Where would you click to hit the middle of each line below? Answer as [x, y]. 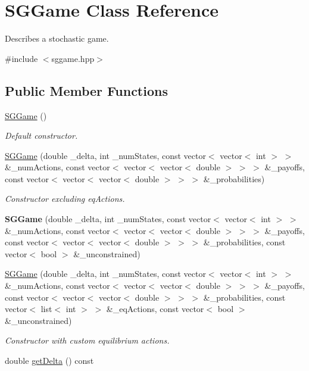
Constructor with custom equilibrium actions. [87, 340]
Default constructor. [41, 135]
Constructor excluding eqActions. [65, 199]
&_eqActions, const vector [155, 309]
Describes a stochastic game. [57, 38]
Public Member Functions [86, 90]
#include [21, 58]
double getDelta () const [49, 361]
